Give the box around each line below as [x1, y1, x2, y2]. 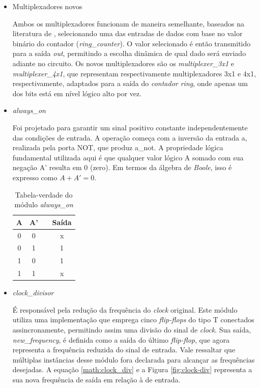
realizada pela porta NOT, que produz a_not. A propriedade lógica [12, 142, 223, 153]
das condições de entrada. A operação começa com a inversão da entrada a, [12, 132, 247, 143]
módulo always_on [14, 199, 73, 210]
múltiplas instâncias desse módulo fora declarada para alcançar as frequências [12, 354, 255, 365]
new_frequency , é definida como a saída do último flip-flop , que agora [12, 334, 230, 345]
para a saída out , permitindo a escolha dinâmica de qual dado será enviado [12, 48, 246, 59]
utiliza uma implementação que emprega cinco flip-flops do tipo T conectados [12, 314, 254, 325]
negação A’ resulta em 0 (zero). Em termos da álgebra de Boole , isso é [12, 162, 232, 173]
